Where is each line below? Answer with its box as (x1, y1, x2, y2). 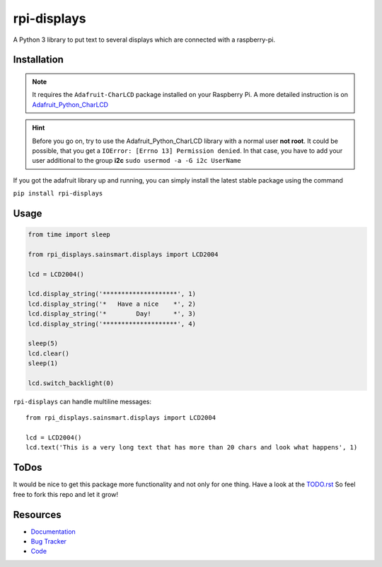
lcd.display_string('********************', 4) (28, 319, 196, 328)
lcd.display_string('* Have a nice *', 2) (28, 299, 196, 308)
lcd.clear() (28, 349, 70, 357)
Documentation (30, 527, 76, 536)
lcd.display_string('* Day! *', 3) (28, 310, 196, 318)
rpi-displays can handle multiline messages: (13, 397, 152, 406)
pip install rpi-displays (13, 190, 103, 197)
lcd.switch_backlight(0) (28, 379, 115, 387)
